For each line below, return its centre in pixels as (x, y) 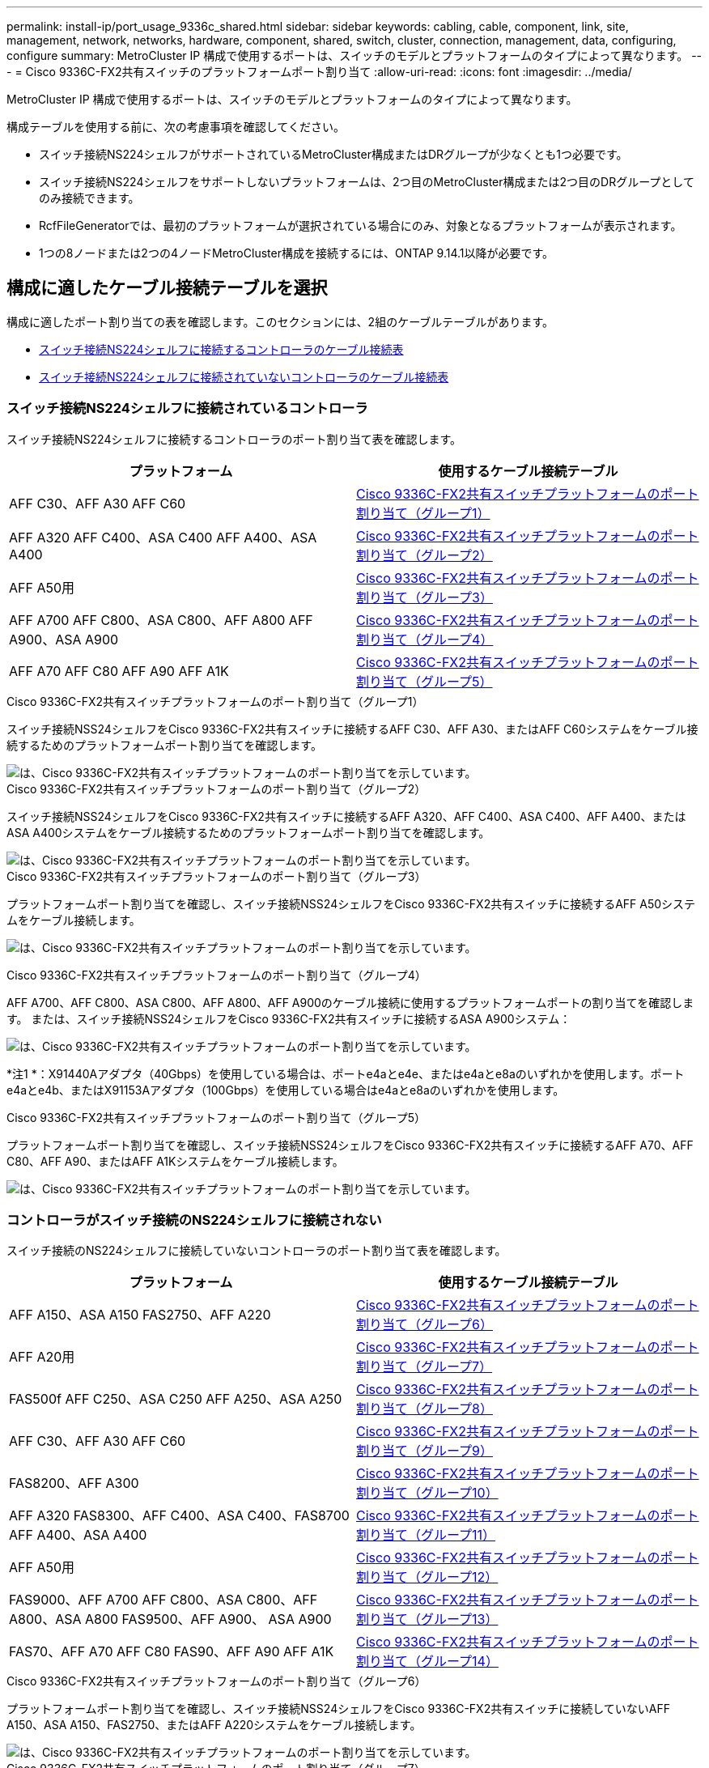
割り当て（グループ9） (425, 1451)
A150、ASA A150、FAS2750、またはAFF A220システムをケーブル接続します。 (214, 1725)
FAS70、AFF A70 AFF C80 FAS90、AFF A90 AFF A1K (172, 1652)
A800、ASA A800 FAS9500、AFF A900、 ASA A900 (170, 1619)
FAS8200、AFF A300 (74, 1483)
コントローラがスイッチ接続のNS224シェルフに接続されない (194, 1220)
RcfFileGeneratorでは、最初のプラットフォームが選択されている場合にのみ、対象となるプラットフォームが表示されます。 (361, 225)
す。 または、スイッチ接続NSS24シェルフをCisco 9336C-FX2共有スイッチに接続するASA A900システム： (289, 1018)
